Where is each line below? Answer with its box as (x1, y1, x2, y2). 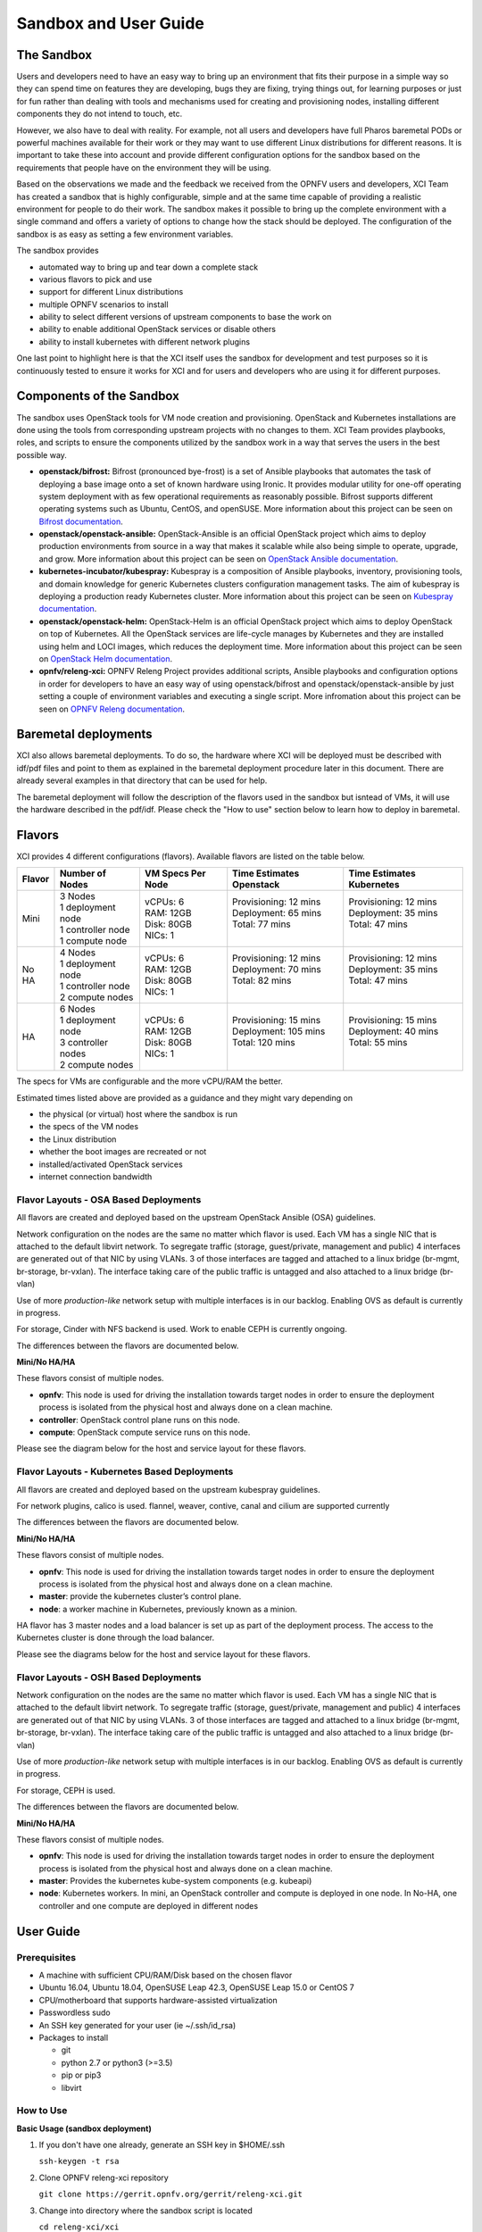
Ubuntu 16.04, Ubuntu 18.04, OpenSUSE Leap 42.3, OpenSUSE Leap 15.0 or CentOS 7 (38, 1982, 354, 1993)
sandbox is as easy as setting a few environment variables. (16, 229, 234, 239)
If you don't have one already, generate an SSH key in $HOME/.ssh (38, 2139, 286, 2151)
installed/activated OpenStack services (38, 1159, 183, 1170)
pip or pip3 (61, 2070, 102, 2080)
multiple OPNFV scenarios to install (38, 299, 169, 310)
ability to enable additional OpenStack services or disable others (38, 324, 277, 335)
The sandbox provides (16, 246, 99, 256)
